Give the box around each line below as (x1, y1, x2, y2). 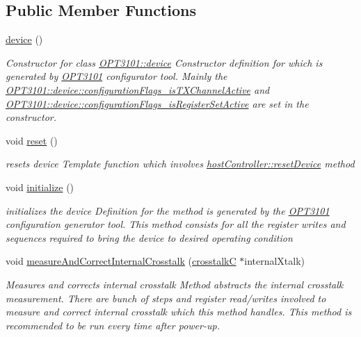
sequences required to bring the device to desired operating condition (6, 230, 293, 245)
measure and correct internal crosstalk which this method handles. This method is (6, 304, 352, 319)
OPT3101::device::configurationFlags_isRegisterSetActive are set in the (6, 96, 309, 110)
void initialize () (6, 179, 74, 194)
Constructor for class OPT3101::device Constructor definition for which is (6, 55, 323, 69)
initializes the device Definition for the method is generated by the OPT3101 (6, 203, 330, 217)
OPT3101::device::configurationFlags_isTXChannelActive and (6, 82, 270, 97)
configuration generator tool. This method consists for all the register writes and (6, 217, 346, 231)
